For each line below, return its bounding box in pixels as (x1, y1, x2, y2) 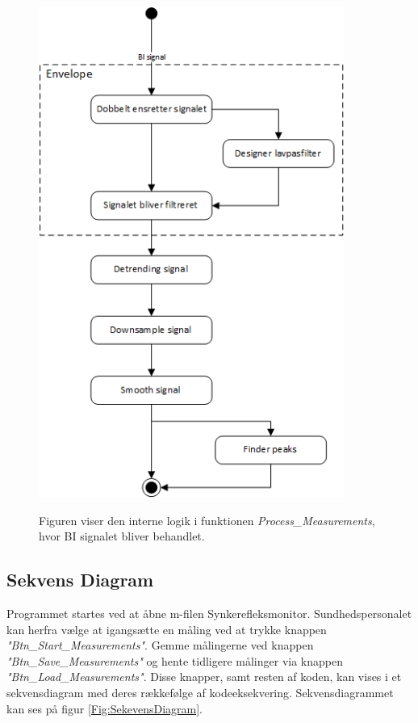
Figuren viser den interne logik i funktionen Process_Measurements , (39, 511, 375, 528)
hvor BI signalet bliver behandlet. (39, 528, 205, 544)
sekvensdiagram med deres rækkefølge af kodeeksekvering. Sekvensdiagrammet (6, 683, 394, 700)
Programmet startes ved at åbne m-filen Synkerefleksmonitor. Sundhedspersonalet (6, 604, 412, 621)
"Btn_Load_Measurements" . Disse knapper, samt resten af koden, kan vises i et (6, 668, 402, 685)
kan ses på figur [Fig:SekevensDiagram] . (6, 700, 203, 717)
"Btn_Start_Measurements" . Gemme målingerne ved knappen (6, 637, 314, 654)
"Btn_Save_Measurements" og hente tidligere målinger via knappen (6, 652, 343, 669)
